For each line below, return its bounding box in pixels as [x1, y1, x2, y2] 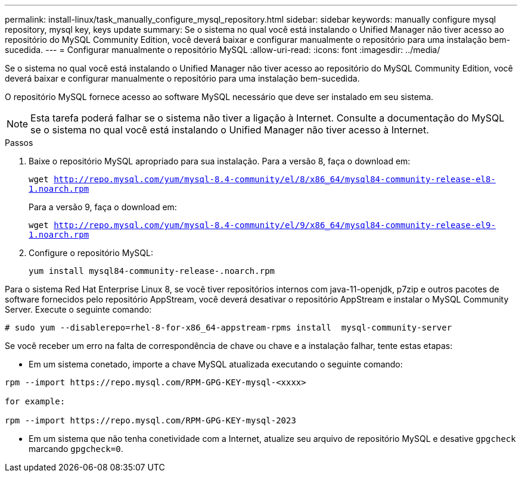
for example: [5, 397, 66, 406]
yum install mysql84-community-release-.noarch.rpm [29, 266, 275, 276]
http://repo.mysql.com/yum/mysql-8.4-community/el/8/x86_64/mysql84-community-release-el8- [54, 174, 496, 184]
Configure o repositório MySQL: [29, 248, 153, 258]
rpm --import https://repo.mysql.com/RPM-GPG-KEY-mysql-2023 [5, 416, 296, 425]
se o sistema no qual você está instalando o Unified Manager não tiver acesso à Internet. [30, 124, 429, 136]
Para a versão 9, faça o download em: [29, 202, 177, 212]
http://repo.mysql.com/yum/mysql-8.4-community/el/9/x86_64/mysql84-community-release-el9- [54, 220, 496, 230]
